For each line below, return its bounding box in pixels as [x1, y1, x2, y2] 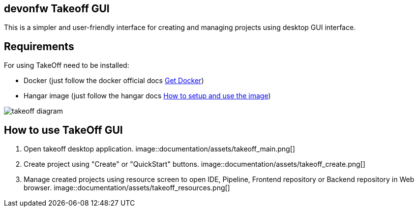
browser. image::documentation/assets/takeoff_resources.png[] [24, 183, 230, 192]
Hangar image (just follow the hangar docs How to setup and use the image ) [24, 91, 271, 100]
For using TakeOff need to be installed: [4, 61, 129, 70]
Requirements [4, 40, 74, 53]
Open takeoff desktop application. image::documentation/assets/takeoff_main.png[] [24, 145, 295, 153]
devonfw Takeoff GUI [4, 2, 110, 15]
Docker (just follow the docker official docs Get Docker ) [24, 76, 204, 85]
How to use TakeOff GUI [4, 123, 123, 136]
